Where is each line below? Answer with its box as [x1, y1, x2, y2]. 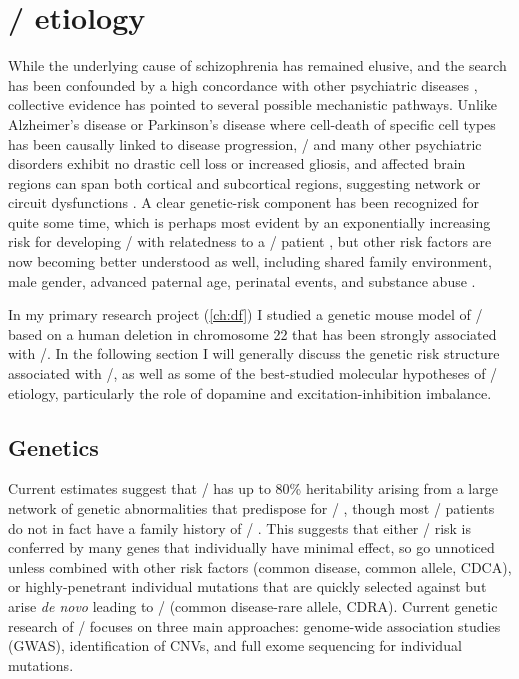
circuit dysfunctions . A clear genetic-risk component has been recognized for [8, 192, 480, 213]
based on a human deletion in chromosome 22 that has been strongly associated [8, 323, 497, 344]
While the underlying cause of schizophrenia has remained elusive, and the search [8, 55, 507, 76]
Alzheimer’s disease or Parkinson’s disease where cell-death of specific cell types [8, 113, 496, 134]
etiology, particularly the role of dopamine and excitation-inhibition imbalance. [8, 382, 492, 403]
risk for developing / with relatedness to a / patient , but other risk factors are [8, 231, 492, 252]
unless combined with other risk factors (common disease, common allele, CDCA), [8, 556, 512, 577]
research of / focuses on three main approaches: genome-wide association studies [8, 615, 501, 636]
